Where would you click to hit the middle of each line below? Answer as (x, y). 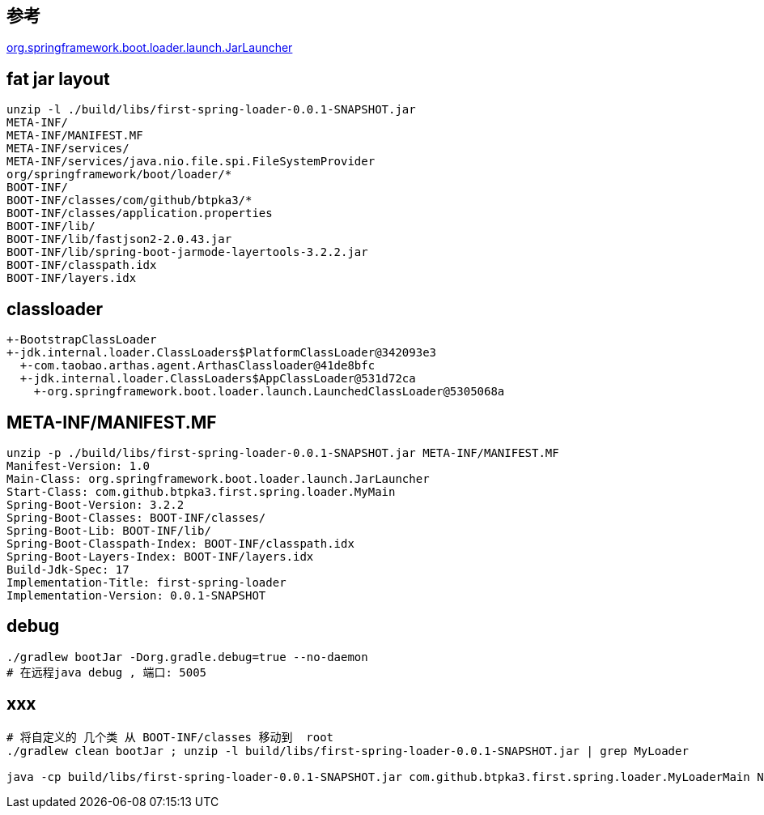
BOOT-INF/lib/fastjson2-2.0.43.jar (119, 239)
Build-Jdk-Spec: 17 (68, 569)
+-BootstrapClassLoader (82, 340)
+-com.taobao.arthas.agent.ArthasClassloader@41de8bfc (197, 366)
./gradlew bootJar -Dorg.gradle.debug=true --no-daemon (187, 657)
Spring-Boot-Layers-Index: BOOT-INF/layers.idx (160, 556)
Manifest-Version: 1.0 (79, 465)
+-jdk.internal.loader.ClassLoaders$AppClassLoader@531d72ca (218, 379)
